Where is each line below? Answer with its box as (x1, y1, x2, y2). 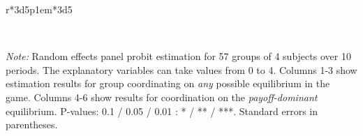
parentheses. (6, 117, 58, 132)
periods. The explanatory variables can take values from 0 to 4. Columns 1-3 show (6, 62, 357, 77)
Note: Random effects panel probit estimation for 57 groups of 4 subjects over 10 (6, 49, 351, 63)
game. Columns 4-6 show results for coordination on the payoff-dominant (6, 89, 318, 104)
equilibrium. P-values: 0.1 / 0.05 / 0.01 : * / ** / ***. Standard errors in (6, 103, 318, 118)
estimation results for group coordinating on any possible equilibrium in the (6, 76, 330, 91)
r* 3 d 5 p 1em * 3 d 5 (6, 2, 73, 16)
